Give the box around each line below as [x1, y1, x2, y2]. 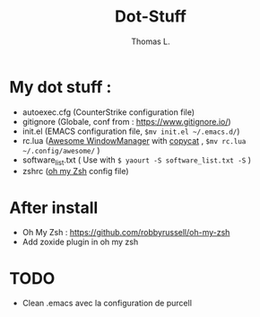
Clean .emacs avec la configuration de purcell [22, 298, 193, 309]
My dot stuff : [9, 76, 112, 97]
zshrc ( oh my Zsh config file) [22, 166, 129, 177]
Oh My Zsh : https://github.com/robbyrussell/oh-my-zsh [22, 227, 230, 238]
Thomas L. [131, 36, 170, 47]
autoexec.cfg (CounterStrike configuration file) [22, 106, 195, 118]
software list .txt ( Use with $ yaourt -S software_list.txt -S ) [22, 154, 252, 167]
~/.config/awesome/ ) [22, 145, 100, 155]
